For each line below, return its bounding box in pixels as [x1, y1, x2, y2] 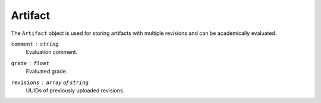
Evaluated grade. [26, 68, 68, 75]
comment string [11, 40, 59, 47]
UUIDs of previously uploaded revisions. [26, 86, 125, 94]
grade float [11, 60, 50, 66]
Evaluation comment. [26, 49, 78, 56]
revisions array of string [11, 79, 89, 86]
